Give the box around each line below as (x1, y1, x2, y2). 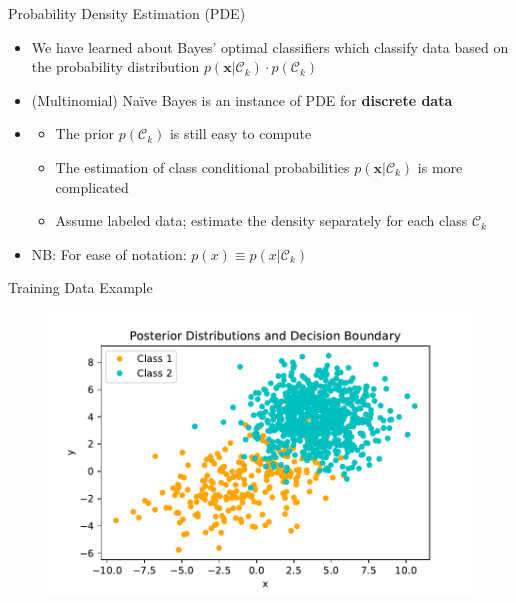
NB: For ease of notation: (31, 243, 187, 264)
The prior (55, 123, 115, 144)
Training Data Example (8, 277, 153, 298)
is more (417, 156, 463, 177)
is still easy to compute (169, 123, 312, 144)
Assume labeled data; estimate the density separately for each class (55, 210, 468, 231)
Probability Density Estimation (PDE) (8, 3, 246, 23)
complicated (55, 176, 129, 197)
